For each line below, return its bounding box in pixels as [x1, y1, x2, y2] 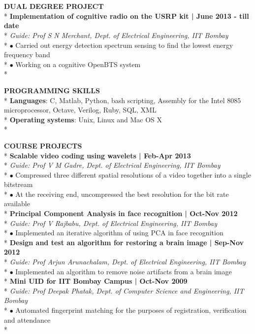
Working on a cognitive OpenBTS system [15, 59, 141, 69]
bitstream [4, 179, 33, 189]
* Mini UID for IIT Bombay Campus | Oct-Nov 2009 [4, 276, 188, 286]
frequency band [4, 49, 50, 60]
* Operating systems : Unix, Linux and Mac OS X [4, 114, 162, 124]
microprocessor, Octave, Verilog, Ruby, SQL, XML [4, 105, 157, 115]
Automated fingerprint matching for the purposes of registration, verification [15, 305, 247, 315]
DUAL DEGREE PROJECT [4, 1, 104, 11]
